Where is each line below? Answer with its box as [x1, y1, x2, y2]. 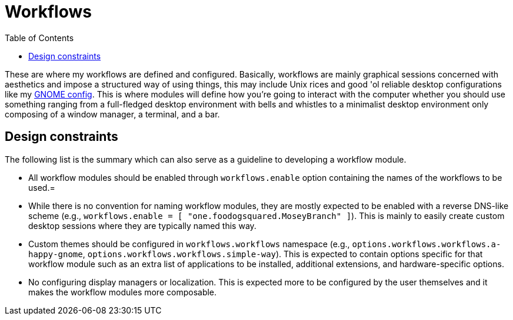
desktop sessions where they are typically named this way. [28, 220, 256, 231]
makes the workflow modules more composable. [28, 287, 217, 297]
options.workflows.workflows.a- [352, 239, 501, 249]
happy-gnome [28, 249, 83, 259]
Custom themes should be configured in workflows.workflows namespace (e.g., [28, 238, 350, 249]
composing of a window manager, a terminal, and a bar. [5, 109, 220, 119]
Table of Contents [5, 32, 74, 43]
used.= [28, 182, 55, 193]
